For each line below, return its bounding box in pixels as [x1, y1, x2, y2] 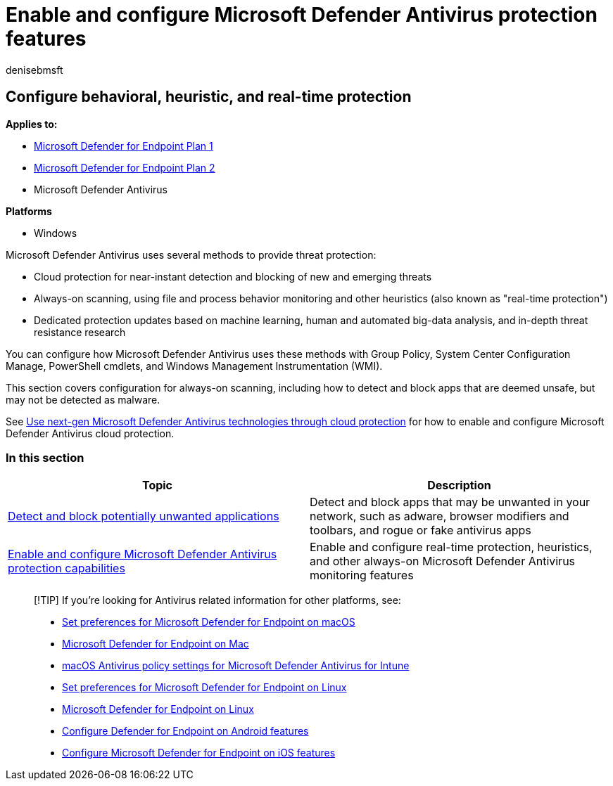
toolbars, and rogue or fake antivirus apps [310, 523, 531, 538]
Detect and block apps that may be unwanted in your [310, 495, 590, 510]
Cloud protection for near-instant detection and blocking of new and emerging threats [34, 270, 432, 283]
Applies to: [6, 117, 58, 130]
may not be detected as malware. [6, 393, 160, 406]
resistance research [34, 326, 126, 338]
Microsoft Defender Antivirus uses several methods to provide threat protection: [6, 248, 377, 261]
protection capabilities [8, 561, 125, 576]
